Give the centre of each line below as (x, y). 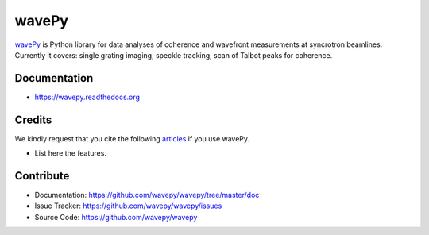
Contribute (42, 176)
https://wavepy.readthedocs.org (87, 97)
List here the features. (71, 153)
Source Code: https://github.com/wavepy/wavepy (116, 217)
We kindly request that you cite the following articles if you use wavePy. (132, 138)
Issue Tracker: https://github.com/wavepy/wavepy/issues (128, 206)
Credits (33, 119)
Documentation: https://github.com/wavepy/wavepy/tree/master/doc (147, 195)
